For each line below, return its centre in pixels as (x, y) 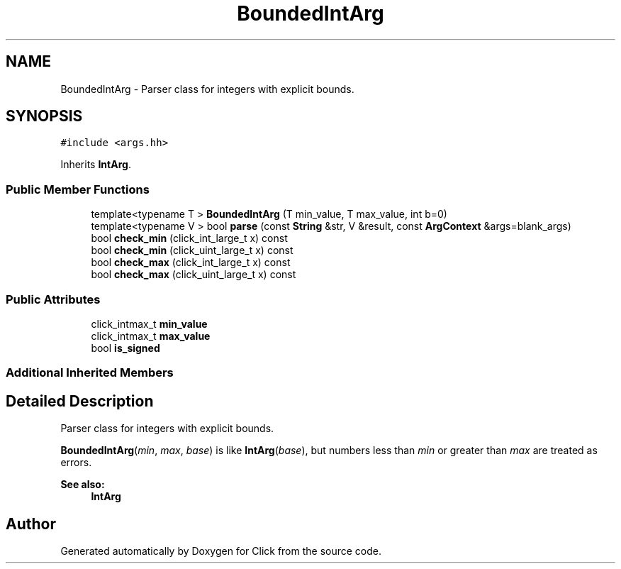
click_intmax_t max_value (151, 336)
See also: (83, 485)
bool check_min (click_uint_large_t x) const (192, 250)
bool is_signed (125, 348)
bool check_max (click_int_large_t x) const (191, 263)
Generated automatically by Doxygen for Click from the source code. (221, 551)
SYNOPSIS (44, 116)
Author (31, 524)
